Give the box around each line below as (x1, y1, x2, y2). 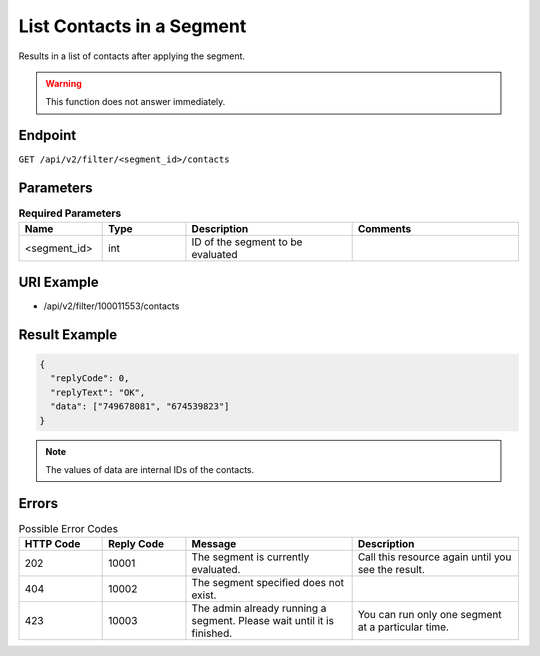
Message (191, 537, 237, 551)
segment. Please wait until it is (191, 614, 335, 628)
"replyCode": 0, (50, 373, 130, 384)
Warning (45, 77, 82, 89)
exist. (191, 588, 217, 602)
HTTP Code (24, 537, 81, 551)
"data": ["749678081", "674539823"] (50, 401, 230, 412)
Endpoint (18, 127, 77, 144)
